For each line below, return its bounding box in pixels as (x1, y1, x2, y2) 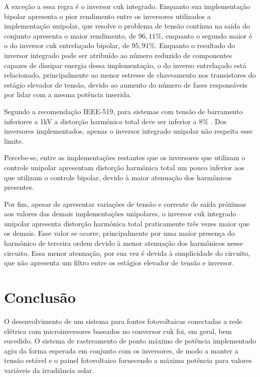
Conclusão (4, 287, 76, 307)
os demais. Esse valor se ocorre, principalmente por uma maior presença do (4, 228, 235, 238)
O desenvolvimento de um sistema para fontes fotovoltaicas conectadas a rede (4, 315, 242, 326)
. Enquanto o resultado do (155, 40, 235, 51)
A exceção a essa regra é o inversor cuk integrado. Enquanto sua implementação (4, 1, 250, 11)
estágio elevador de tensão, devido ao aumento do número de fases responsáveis (4, 79, 247, 90)
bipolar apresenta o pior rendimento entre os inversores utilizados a (4, 11, 211, 21)
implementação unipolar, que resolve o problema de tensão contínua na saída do (4, 21, 250, 31)
